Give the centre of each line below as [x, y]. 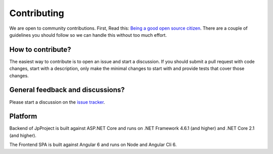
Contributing [37, 13]
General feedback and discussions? [67, 90]
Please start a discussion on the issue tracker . [57, 102]
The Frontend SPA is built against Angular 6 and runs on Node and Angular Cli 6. [93, 145]
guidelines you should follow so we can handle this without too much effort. [88, 35]
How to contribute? [40, 50]
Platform [23, 117]
